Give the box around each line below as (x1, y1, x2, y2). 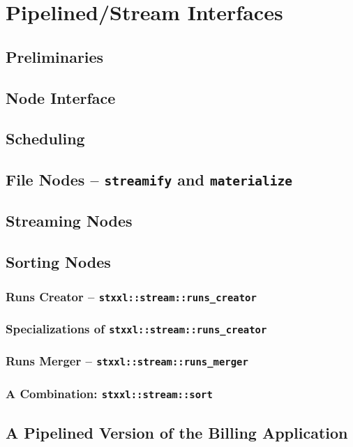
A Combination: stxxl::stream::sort (6, 384, 213, 402)
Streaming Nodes (6, 210, 133, 232)
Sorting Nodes (6, 251, 111, 273)
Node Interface (6, 86, 116, 108)
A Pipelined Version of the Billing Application (6, 421, 348, 443)
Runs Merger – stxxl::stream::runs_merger (6, 352, 248, 370)
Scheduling (6, 128, 85, 149)
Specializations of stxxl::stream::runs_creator (6, 319, 267, 337)
